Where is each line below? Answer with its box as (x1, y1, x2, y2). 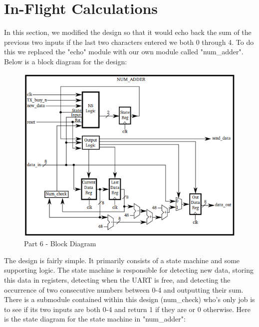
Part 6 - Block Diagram (24, 238, 96, 249)
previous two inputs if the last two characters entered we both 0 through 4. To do (4, 36, 254, 47)
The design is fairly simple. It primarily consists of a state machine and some (4, 255, 240, 265)
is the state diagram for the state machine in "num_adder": (4, 314, 186, 324)
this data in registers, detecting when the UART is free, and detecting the (4, 275, 231, 285)
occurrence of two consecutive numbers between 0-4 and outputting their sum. (4, 284, 244, 295)
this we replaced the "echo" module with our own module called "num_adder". (4, 46, 244, 57)
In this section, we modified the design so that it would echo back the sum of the (4, 27, 252, 37)
